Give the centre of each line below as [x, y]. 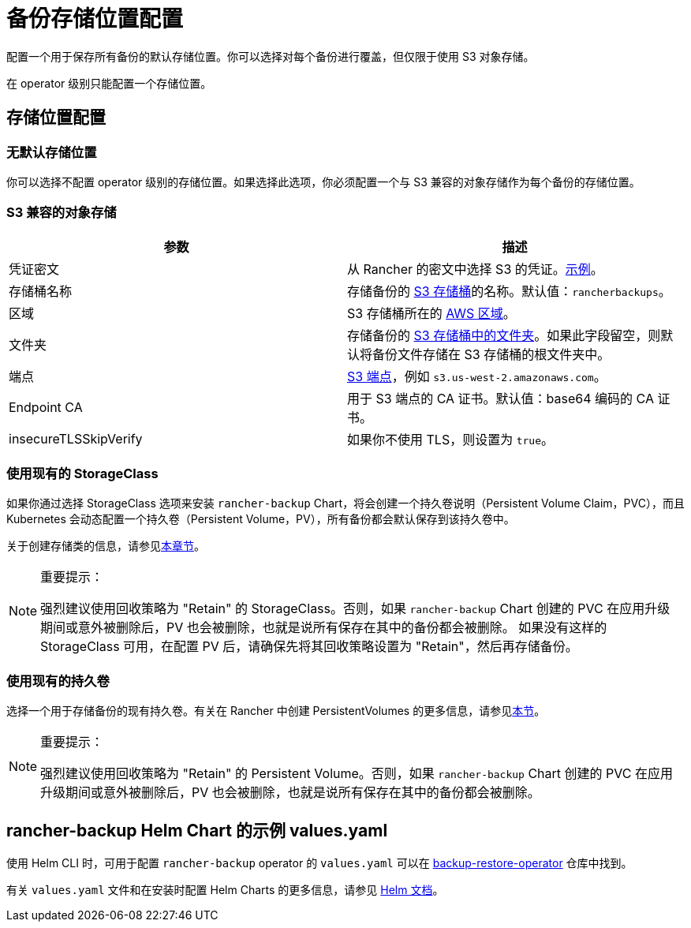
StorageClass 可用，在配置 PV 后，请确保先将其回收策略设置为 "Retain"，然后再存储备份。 [309, 647]
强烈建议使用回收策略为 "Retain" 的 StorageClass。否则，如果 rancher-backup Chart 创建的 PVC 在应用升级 [355, 609]
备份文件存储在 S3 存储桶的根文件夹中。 [491, 354]
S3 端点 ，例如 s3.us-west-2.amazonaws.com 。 [477, 376]
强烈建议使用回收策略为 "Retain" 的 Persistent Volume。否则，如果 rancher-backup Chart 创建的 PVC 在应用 [357, 774]
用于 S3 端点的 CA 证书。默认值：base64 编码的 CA [501, 398]
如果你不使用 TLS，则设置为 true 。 [450, 439]
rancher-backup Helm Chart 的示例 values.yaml [197, 830]
